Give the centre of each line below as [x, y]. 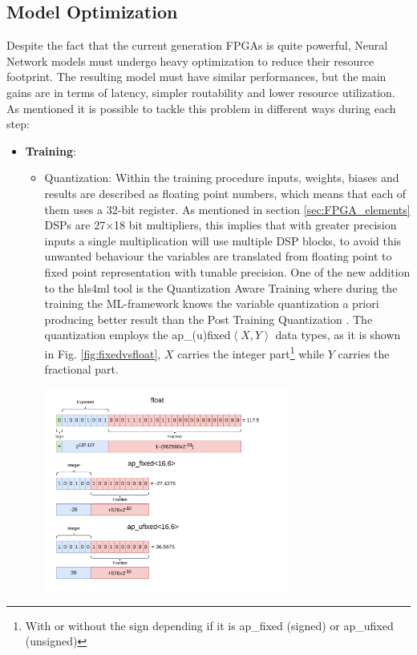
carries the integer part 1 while [251, 352]
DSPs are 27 [75, 225]
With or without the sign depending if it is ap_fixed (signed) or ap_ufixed [209, 625]
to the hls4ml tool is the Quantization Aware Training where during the [221, 287]
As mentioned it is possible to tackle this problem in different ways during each [201, 108]
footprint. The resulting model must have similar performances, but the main [196, 77]
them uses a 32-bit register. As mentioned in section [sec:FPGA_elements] [227, 209]
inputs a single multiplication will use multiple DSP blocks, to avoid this [223, 240]
